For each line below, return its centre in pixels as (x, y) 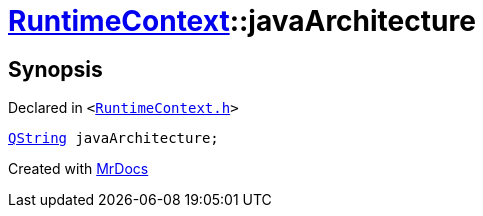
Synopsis (55, 69)
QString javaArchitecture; (113, 138)
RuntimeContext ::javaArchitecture (242, 21)
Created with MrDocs (78, 169)
